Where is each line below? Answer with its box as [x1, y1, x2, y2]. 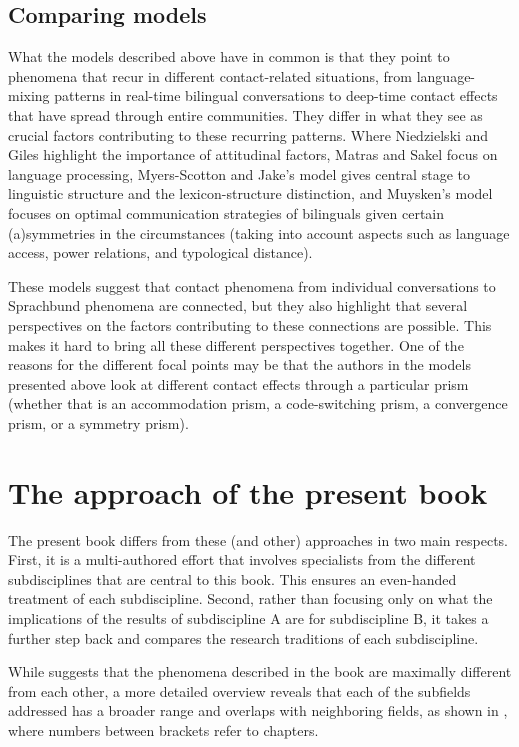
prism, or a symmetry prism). [8, 412, 189, 433]
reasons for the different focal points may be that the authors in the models [8, 354, 471, 375]
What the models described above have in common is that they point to [8, 46, 450, 67]
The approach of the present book [8, 471, 488, 512]
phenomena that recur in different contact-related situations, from [8, 65, 413, 86]
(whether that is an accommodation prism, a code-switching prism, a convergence [8, 393, 508, 414]
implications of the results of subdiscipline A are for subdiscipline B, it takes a [8, 607, 489, 628]
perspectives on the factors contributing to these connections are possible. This [8, 314, 492, 335]
